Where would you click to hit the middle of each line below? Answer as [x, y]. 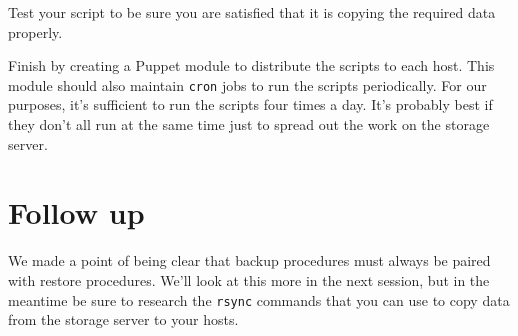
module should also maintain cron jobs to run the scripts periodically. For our [247, 84]
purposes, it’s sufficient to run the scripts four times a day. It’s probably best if [250, 104]
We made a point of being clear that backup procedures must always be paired [249, 260]
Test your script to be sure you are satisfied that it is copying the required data [252, 12]
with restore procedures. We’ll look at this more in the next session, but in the [249, 279]
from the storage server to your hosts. [123, 319]
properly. [35, 31]
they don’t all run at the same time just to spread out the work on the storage [249, 124]
